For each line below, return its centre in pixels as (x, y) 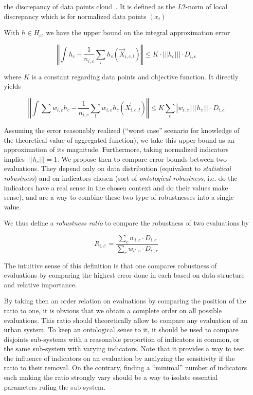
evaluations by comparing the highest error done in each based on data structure (124, 275)
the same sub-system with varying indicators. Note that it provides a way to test (124, 348)
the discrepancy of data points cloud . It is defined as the (90, 6)
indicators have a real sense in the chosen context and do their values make (116, 187)
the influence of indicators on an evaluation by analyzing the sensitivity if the (119, 358)
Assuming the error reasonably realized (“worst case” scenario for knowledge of (122, 130)
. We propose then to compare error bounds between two (142, 159)
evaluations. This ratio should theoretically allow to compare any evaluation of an (126, 320)
